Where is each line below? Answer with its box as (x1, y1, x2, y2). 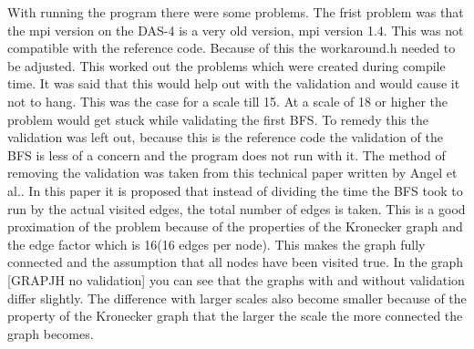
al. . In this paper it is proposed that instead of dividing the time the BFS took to (7, 180, 463, 200)
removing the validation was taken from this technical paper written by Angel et (7, 163, 458, 182)
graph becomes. (7, 323, 94, 343)
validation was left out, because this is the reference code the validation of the (7, 128, 443, 147)
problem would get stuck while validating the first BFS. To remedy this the (7, 109, 428, 128)
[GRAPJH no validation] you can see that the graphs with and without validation (7, 270, 465, 289)
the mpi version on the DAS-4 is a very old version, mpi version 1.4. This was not (7, 20, 464, 39)
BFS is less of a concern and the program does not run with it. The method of (7, 145, 446, 164)
